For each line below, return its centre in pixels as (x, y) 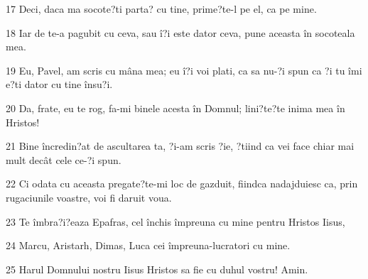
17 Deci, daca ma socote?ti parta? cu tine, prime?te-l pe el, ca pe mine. (161, 9)
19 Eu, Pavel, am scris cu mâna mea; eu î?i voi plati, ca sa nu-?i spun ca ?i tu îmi (184, 70)
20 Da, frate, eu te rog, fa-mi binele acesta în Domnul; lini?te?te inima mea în (175, 108)
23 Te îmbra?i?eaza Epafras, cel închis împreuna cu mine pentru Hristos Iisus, (175, 221)
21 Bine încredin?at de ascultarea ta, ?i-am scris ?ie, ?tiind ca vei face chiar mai (180, 146)
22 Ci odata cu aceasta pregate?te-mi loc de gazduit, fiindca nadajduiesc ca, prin (182, 184)
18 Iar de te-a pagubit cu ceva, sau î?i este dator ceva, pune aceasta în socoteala (180, 32)
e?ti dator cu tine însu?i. (59, 84)
